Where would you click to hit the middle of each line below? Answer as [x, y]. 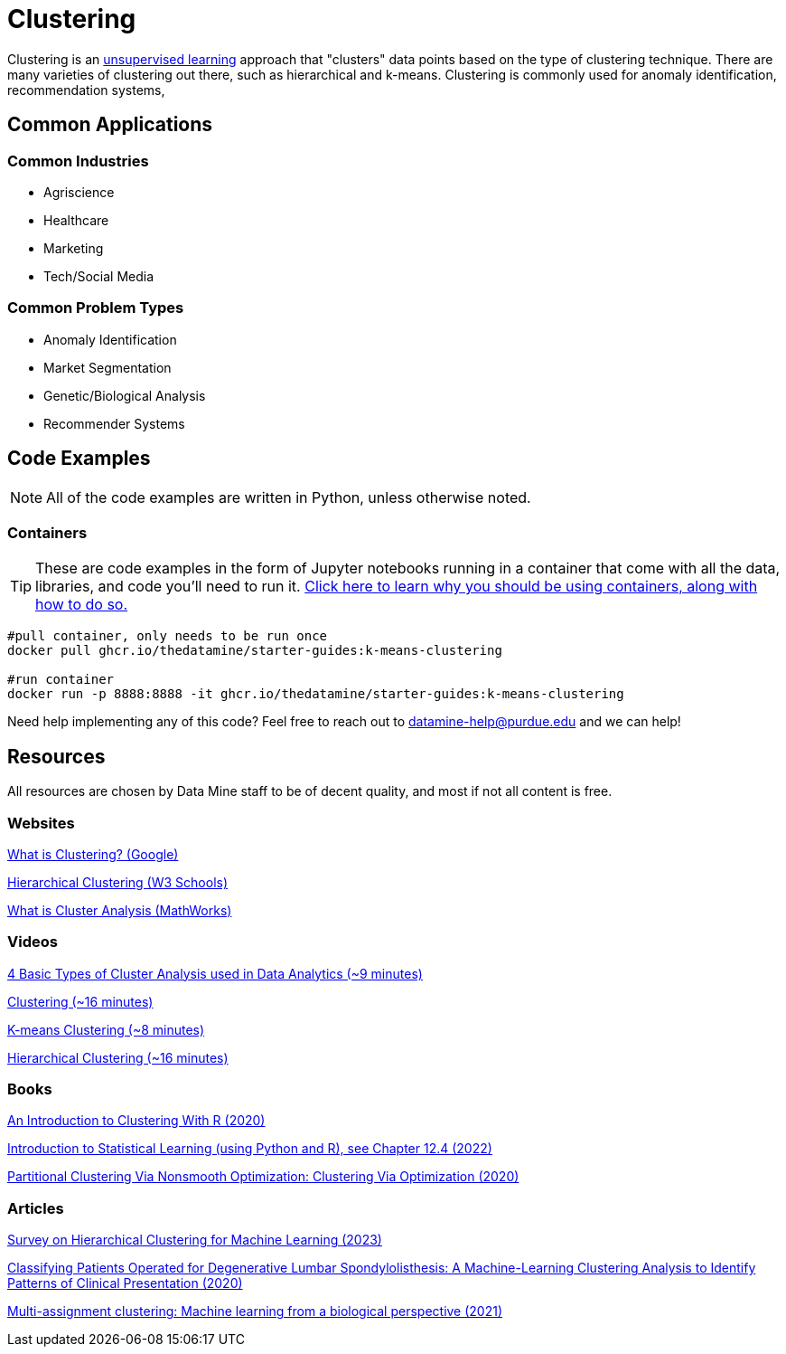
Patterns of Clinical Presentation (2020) [125, 1283]
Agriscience [79, 192]
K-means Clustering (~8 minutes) [106, 1029]
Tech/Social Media [99, 276]
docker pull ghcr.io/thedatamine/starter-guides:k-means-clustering [255, 651]
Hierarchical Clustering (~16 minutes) [118, 1057]
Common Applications [110, 125]
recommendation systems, [86, 90]
